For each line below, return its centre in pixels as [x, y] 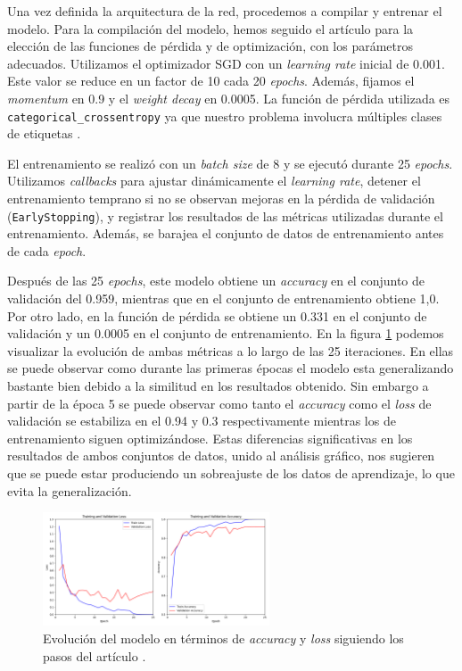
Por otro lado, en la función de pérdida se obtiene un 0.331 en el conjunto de [217, 315]
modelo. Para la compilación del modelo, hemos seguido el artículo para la [210, 28]
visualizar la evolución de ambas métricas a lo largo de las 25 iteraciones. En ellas [231, 350]
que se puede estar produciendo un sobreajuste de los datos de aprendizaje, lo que [231, 472]
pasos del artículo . [95, 655]
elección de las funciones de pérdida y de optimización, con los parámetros [210, 46]
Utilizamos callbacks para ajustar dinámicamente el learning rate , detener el [214, 181]
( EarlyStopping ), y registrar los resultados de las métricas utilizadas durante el [225, 215]
